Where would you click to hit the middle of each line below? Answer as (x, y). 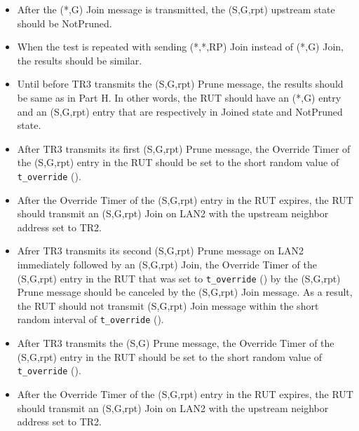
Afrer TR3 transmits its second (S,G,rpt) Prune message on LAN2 (160, 251)
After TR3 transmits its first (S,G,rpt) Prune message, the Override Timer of (184, 148)
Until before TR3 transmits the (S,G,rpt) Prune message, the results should (180, 84)
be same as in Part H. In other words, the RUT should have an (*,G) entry (179, 97)
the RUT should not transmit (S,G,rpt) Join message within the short (168, 305)
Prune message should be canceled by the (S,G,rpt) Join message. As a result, (185, 292)
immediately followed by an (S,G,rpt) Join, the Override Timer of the (167, 264)
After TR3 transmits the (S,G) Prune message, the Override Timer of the (176, 343)
